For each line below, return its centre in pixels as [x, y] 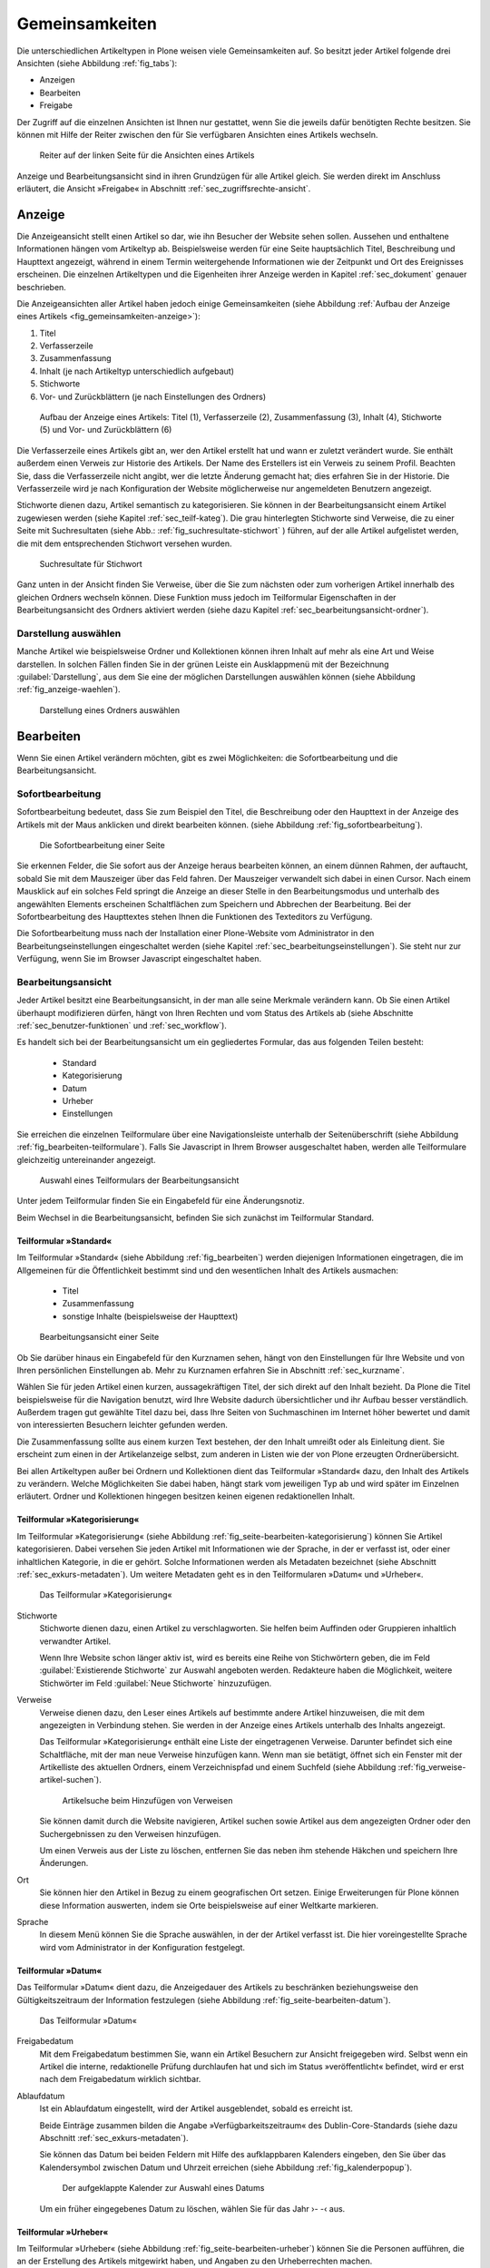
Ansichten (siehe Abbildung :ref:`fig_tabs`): [97, 63]
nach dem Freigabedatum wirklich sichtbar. [120, 2079]
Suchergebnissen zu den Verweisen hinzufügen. [130, 1833]
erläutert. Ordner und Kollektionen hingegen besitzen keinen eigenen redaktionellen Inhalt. [186, 1496]
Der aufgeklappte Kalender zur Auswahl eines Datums [163, 2188]
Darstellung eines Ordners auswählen [110, 710]
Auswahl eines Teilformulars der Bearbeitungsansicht [139, 1180]
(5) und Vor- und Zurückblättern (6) [106, 430]
